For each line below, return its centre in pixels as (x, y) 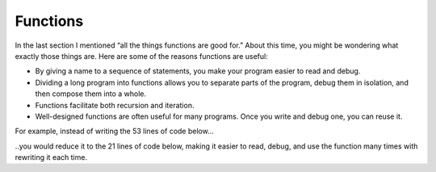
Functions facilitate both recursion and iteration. (115, 105)
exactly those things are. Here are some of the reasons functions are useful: (141, 56)
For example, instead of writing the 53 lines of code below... (114, 131)
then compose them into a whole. (91, 94)
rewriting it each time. (51, 157)
